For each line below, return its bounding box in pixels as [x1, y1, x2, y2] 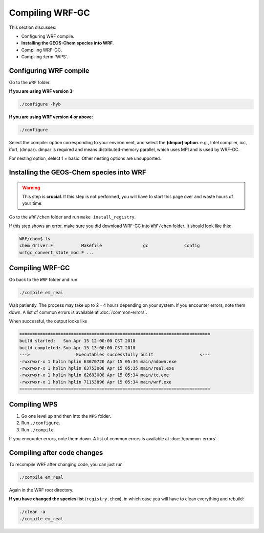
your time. [22, 200, 43, 206]
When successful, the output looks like [9, 318, 88, 324]
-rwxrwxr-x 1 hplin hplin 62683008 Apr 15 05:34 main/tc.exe [19, 372, 169, 378]
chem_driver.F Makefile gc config [19, 243, 200, 249]
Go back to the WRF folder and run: [9, 277, 79, 283]
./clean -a [19, 509, 45, 515]
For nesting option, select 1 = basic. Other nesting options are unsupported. [9, 155, 161, 161]
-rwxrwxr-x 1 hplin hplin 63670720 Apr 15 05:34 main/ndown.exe [19, 359, 177, 364]
